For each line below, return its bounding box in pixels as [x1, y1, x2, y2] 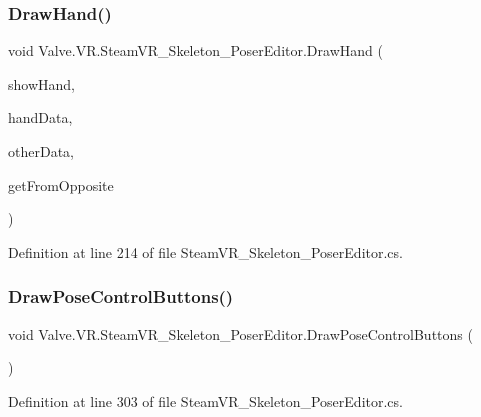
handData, [8, 107, 73, 128]
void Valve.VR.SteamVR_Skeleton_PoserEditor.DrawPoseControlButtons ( [8, 323, 473, 344]
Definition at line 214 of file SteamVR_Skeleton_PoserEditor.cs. [8, 241, 403, 262]
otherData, [8, 141, 74, 161]
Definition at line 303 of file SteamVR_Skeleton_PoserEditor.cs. [8, 390, 403, 411]
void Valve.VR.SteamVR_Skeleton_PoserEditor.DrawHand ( [8, 40, 383, 61]
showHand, [8, 73, 75, 94]
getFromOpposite [8, 174, 114, 195]
